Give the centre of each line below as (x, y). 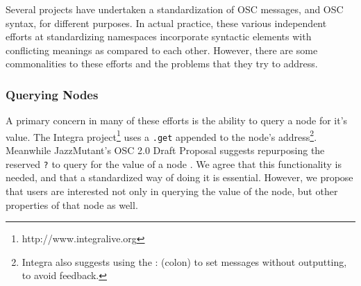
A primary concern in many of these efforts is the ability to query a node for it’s (177, 120)
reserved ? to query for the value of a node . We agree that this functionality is (174, 163)
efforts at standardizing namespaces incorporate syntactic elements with (159, 36)
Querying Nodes (52, 94)
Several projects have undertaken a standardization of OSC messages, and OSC (175, 9)
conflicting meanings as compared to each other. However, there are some (162, 50)
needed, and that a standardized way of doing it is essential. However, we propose (179, 177)
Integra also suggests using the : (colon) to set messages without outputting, (184, 261)
